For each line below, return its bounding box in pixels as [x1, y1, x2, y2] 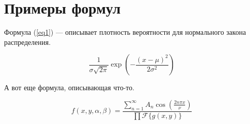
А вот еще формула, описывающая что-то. [4, 82, 134, 93]
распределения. [4, 36, 51, 47]
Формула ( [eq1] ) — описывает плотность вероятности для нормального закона [4, 27, 246, 37]
